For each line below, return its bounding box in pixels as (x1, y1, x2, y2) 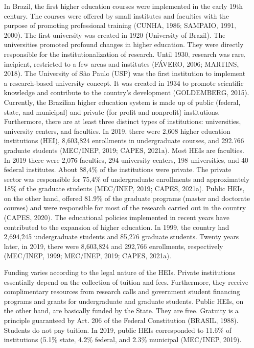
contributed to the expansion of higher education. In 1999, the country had (4, 222, 229, 232)
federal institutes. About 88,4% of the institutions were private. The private (4, 164, 231, 174)
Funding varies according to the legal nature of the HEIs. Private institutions (4, 267, 235, 277)
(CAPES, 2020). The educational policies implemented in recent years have (4, 212, 230, 223)
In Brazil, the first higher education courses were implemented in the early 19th (4, 1, 243, 11)
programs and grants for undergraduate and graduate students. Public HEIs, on (4, 296, 244, 306)
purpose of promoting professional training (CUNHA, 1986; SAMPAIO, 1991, (4, 20, 236, 30)
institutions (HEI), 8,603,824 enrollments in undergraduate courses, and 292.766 (4, 135, 244, 146)
